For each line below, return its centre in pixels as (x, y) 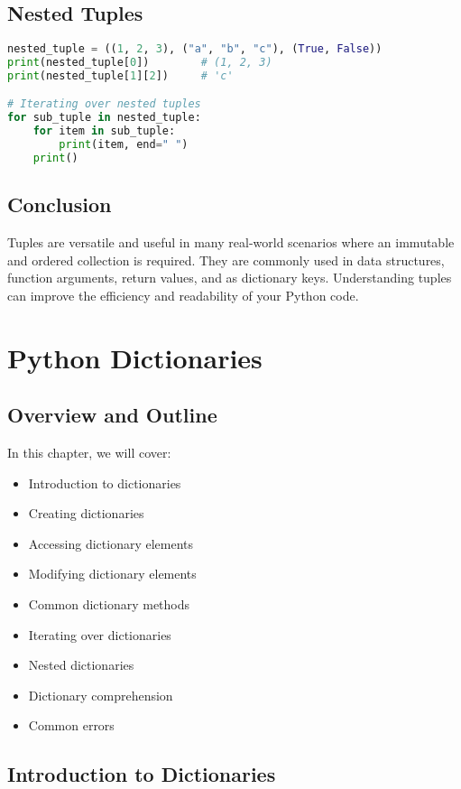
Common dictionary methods (109, 603)
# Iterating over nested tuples (104, 104)
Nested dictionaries (81, 665)
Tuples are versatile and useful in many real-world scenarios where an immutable (231, 242)
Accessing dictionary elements (111, 543)
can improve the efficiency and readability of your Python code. (183, 295)
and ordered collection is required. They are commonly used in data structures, (226, 260)
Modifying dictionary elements (112, 574)
